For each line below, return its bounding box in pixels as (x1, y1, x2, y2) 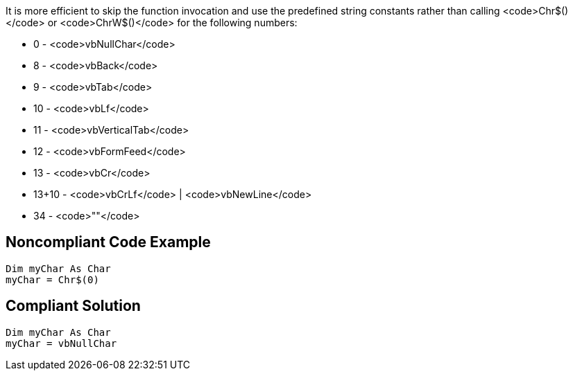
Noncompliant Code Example (6, 233, 211, 251)
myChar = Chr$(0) (6, 274, 99, 285)
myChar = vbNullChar (6, 337, 117, 349)
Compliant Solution (6, 297, 141, 315)
